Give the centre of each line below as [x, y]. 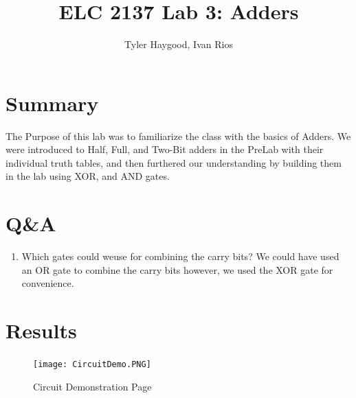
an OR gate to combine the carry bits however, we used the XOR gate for [177, 269]
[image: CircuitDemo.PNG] [92, 365]
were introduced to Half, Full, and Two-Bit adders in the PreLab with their [165, 149]
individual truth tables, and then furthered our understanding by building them [174, 162]
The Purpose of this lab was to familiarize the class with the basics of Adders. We [178, 136]
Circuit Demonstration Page [92, 386]
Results [41, 330]
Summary [52, 103]
